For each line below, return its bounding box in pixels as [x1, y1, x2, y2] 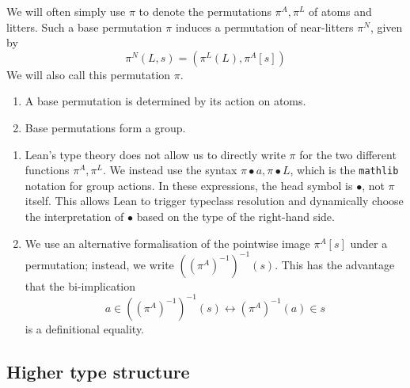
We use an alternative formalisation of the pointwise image [25, 234, 310, 251]
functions [25, 162, 70, 178]
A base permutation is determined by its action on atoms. [25, 93, 306, 109]
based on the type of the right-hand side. [136, 208, 335, 224]
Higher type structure [6, 359, 190, 383]
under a [350, 234, 388, 251]
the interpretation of [25, 208, 124, 224]
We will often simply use [6, 3, 126, 19]
